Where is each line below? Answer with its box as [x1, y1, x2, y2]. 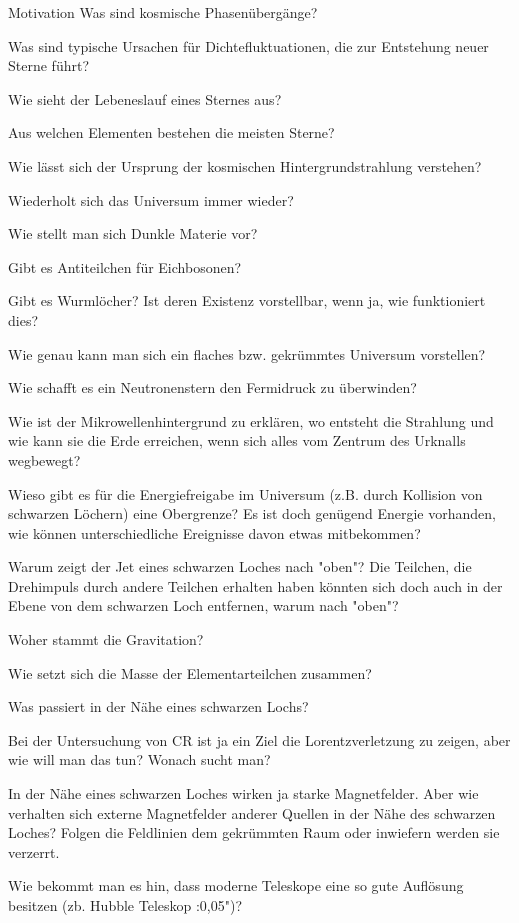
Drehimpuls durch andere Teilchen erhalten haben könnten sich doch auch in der [8, 575, 503, 596]
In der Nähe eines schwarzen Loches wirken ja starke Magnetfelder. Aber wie [8, 783, 479, 804]
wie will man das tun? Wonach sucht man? [8, 749, 271, 770]
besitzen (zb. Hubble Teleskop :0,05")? [8, 895, 243, 915]
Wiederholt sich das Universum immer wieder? [8, 189, 294, 210]
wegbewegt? [8, 449, 81, 470]
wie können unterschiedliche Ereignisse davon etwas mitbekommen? [8, 522, 421, 543]
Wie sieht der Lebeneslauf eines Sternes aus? [8, 88, 282, 109]
